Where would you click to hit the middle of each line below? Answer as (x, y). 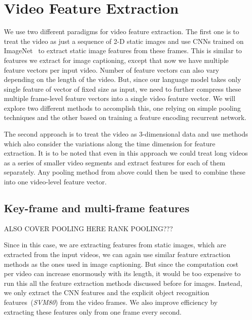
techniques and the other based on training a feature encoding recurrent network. (125, 117)
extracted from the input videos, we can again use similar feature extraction (117, 254)
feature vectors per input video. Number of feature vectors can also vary (112, 70)
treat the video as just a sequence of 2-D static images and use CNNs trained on (124, 41)
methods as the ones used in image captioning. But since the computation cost (121, 264)
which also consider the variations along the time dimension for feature (110, 143)
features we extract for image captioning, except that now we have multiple (116, 60)
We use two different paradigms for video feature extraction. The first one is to (122, 31)
